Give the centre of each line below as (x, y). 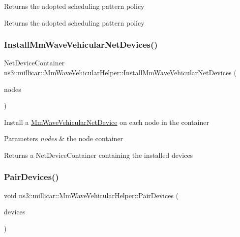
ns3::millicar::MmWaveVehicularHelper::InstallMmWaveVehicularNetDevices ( (120, 72)
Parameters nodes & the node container (64, 138)
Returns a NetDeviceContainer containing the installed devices (99, 155)
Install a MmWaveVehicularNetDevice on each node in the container (106, 122)
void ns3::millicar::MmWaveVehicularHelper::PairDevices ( (91, 195)
